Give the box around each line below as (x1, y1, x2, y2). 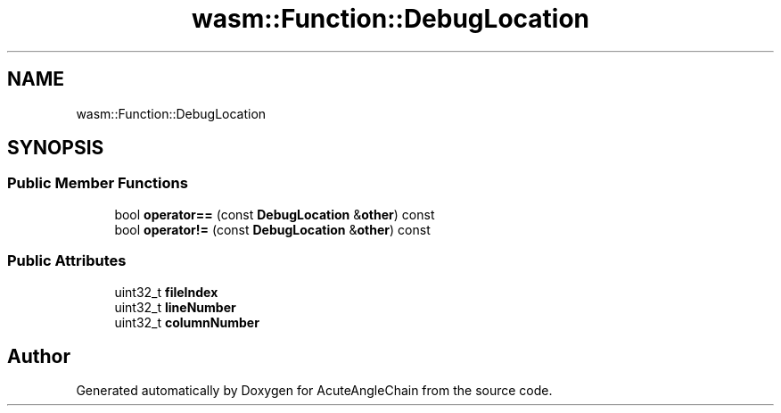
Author (7, 344, 70, 368)
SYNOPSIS (7, 136, 104, 160)
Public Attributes (7, 252, 127, 270)
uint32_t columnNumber (114, 314, 259, 330)
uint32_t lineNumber (114, 299, 236, 315)
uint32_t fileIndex (114, 284, 218, 300)
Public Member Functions (7, 174, 188, 193)
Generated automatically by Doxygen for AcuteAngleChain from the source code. (76, 383, 553, 399)
